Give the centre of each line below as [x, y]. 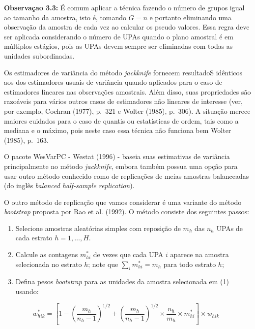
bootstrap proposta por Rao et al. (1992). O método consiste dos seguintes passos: [127, 212]
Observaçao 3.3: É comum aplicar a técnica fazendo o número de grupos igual [124, 7]
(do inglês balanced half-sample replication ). [69, 185]
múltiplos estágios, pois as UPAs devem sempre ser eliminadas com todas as [118, 46]
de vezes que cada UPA [128, 254]
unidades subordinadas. [39, 55]
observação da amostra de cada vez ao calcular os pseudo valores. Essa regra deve [127, 27]
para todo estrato [190, 264]
